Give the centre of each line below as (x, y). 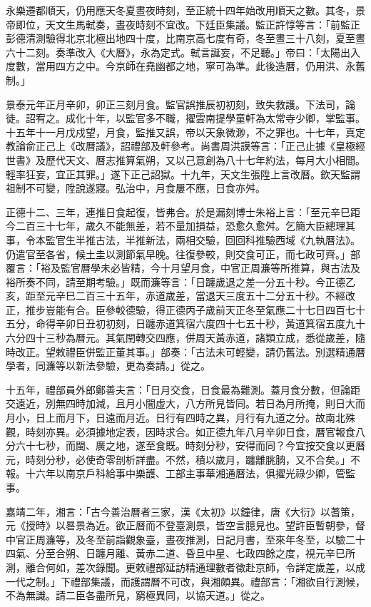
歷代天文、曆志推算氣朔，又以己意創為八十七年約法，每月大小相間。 (205, 159)
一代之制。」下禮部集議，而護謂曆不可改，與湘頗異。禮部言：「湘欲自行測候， (185, 581)
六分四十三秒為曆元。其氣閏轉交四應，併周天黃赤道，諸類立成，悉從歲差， (181, 338)
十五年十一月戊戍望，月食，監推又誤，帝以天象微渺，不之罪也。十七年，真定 (185, 132)
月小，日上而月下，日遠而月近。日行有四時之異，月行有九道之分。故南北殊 (181, 418)
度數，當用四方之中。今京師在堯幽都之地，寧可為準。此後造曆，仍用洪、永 (181, 66)
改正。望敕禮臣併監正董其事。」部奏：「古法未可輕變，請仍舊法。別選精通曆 (190, 351)
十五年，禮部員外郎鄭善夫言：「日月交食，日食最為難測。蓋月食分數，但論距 (183, 389)
